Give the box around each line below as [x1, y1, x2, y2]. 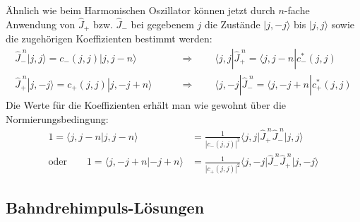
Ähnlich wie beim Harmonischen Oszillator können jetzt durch [6, 3, 275, 17]
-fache [284, 3, 310, 17]
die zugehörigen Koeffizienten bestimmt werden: [6, 31, 212, 46]
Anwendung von [6, 16, 76, 31]
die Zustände [204, 16, 260, 31]
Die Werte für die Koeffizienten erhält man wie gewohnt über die [6, 97, 286, 112]
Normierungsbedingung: [6, 111, 109, 126]
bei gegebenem [131, 16, 194, 31]
